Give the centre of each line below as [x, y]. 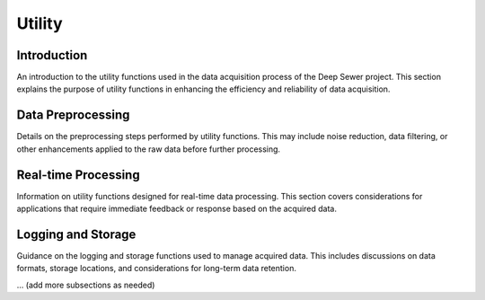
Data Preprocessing [73, 115]
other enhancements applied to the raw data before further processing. [149, 149]
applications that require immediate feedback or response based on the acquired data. [176, 209]
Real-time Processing [78, 175]
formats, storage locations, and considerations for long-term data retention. [156, 269]
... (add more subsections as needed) [86, 285]
